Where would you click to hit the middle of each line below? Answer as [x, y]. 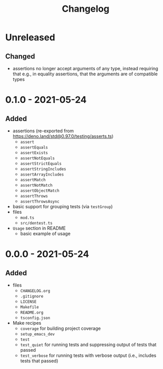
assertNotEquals [37, 158]
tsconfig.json [35, 318]
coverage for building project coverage [60, 328]
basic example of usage [45, 234]
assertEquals [34, 148]
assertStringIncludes [43, 169]
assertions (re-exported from [43, 131]
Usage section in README [39, 228]
